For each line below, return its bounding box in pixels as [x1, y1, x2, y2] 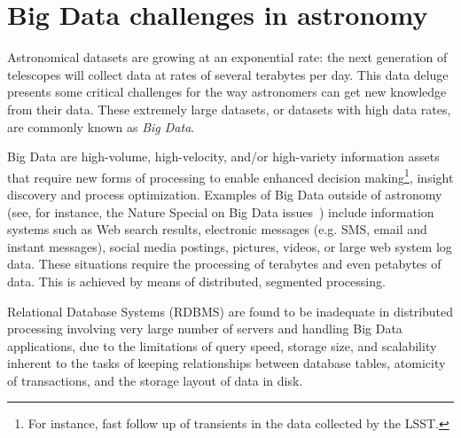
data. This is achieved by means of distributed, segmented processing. [7, 271, 386, 290]
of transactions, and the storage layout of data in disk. [7, 371, 303, 389]
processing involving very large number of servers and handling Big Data [7, 319, 402, 338]
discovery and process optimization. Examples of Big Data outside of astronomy [7, 184, 442, 203]
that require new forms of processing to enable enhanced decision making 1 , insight [7, 165, 454, 186]
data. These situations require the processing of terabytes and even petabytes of [7, 254, 441, 273]
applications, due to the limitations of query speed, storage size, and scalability [7, 336, 437, 355]
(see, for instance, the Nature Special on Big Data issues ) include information [7, 202, 434, 221]
